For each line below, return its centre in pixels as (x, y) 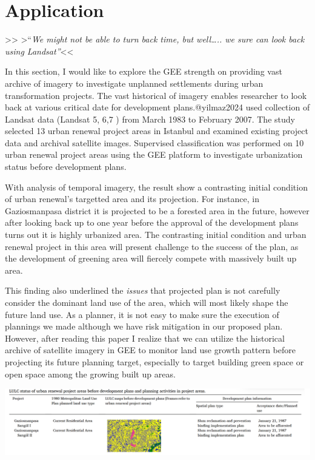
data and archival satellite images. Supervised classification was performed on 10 (154, 142)
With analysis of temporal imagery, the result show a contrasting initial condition (156, 187)
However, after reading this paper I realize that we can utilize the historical (145, 338)
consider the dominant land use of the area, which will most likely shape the (147, 302)
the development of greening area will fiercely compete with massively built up (151, 258)
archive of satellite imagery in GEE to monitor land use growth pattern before (151, 350)
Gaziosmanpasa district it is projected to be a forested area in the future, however (157, 210)
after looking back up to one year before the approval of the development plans (152, 222)
